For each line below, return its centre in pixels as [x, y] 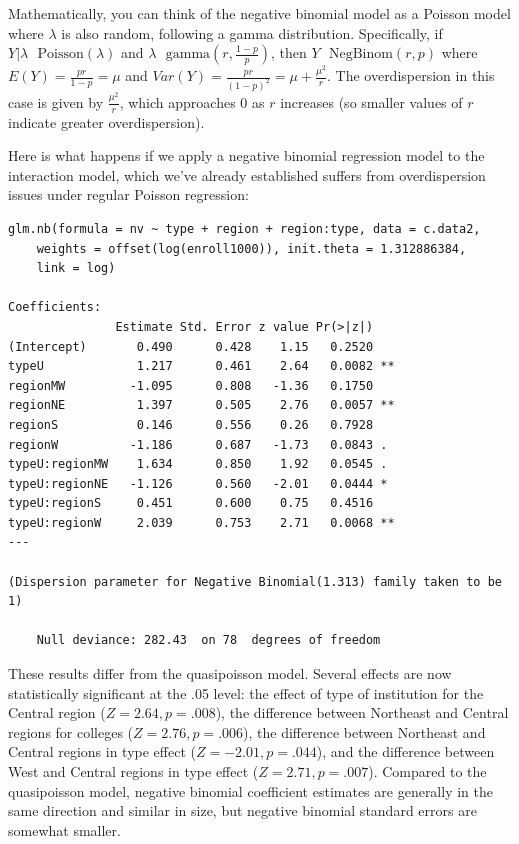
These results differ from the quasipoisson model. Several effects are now [230, 673]
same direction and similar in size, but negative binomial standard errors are [242, 810]
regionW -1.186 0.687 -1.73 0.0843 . [198, 444]
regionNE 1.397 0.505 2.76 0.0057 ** [201, 405]
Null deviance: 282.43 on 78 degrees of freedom [208, 640]
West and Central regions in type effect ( [133, 771]
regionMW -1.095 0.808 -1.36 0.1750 [191, 385]
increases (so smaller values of [371, 101]
